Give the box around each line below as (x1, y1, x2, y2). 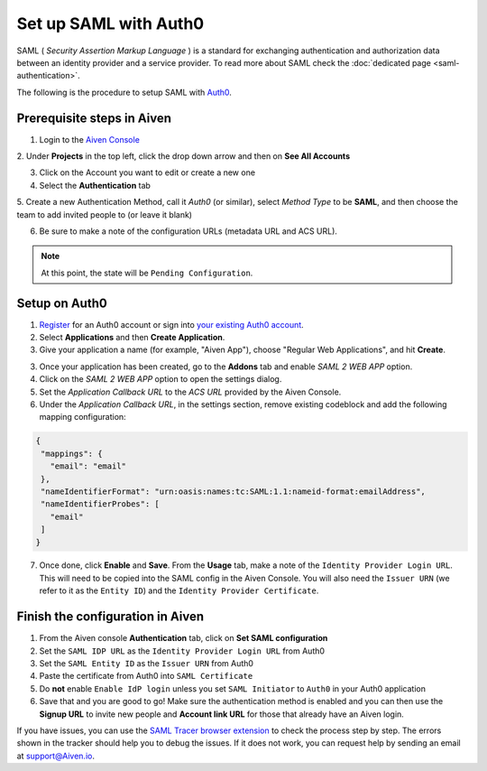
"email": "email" (50, 461, 126, 471)
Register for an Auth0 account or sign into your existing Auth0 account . (39, 319, 304, 330)
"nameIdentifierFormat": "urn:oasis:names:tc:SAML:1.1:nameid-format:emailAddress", (41, 486, 426, 497)
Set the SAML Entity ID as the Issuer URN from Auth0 (39, 657, 254, 668)
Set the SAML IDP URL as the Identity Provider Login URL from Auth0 (39, 646, 325, 656)
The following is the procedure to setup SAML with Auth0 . (16, 87, 232, 98)
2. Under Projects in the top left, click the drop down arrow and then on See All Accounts (16, 151, 351, 162)
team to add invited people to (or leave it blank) (16, 209, 193, 220)
